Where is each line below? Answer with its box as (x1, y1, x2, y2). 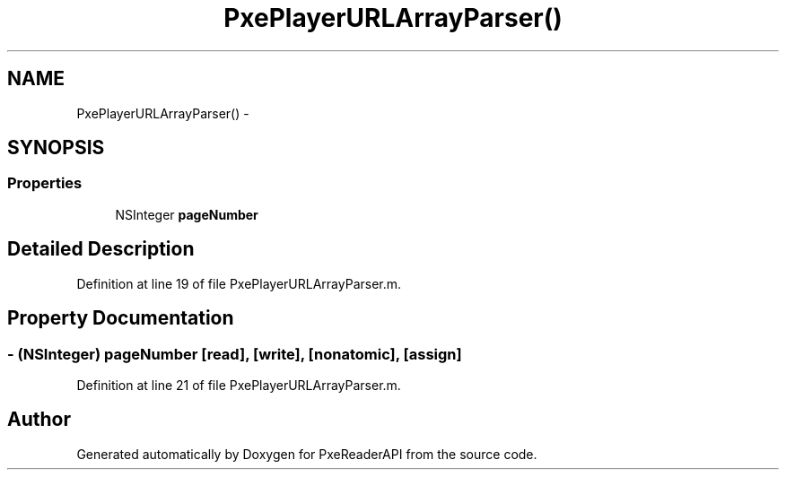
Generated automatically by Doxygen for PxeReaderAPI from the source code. (76, 446, 537, 462)
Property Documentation (7, 307, 234, 330)
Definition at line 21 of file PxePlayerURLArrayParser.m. (76, 377, 401, 393)
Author (7, 408, 71, 431)
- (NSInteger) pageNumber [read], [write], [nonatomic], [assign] (7, 344, 462, 363)
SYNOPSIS (7, 136, 105, 160)
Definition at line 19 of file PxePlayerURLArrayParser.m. (76, 275, 402, 291)
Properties (7, 174, 83, 193)
